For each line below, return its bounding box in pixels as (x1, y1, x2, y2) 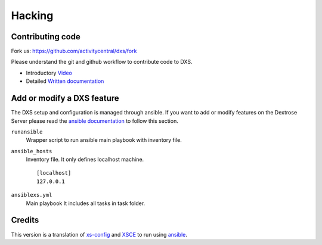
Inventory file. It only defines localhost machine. (26, 156, 144, 163)
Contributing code (11, 32, 80, 42)
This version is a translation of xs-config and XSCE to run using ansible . (11, 231, 188, 238)
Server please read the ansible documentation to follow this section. (11, 117, 178, 125)
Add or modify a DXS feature (11, 93, 119, 104)
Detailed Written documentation (26, 77, 104, 85)
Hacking (11, 9, 54, 22)
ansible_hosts (11, 148, 52, 154)
